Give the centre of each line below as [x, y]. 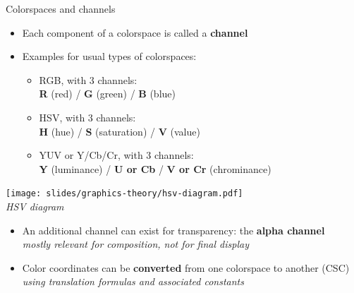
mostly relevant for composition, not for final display [135, 244]
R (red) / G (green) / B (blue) [107, 94]
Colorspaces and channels [61, 8]
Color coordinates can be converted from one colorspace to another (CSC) [186, 267]
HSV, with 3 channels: [87, 117]
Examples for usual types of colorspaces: [109, 56]
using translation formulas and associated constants [133, 281]
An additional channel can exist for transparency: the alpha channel [173, 230]
